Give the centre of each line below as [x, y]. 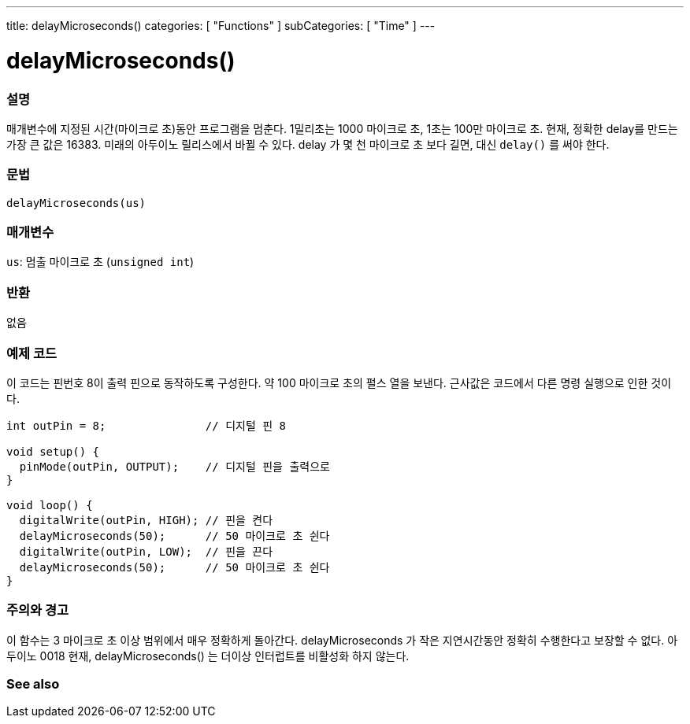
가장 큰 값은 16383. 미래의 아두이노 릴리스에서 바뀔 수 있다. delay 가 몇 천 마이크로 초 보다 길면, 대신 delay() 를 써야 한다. [308, 144]
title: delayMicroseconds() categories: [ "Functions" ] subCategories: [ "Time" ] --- [221, 26]
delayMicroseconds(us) [76, 203]
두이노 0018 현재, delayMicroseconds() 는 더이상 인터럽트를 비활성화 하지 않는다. [208, 656]
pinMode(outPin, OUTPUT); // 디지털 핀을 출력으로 [174, 466]
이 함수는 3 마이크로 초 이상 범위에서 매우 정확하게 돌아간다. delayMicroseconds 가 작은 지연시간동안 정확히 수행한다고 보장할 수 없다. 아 [342, 640]
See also [33, 684]
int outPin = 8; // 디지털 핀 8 [146, 425]
